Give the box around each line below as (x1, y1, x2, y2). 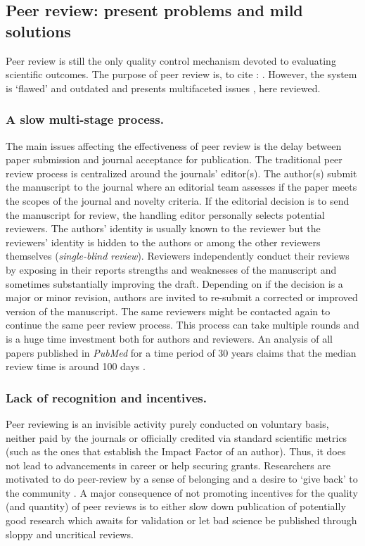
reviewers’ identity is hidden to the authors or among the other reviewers (6, 234, 321, 249)
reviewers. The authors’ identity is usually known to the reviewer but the (6, 221, 321, 236)
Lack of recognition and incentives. (6, 388, 207, 406)
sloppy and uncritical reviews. (6, 526, 134, 541)
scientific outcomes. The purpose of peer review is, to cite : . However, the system (6, 67, 357, 82)
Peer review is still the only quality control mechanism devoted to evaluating (6, 53, 336, 68)
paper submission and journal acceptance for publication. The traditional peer (6, 152, 342, 167)
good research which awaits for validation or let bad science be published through (6, 513, 357, 528)
